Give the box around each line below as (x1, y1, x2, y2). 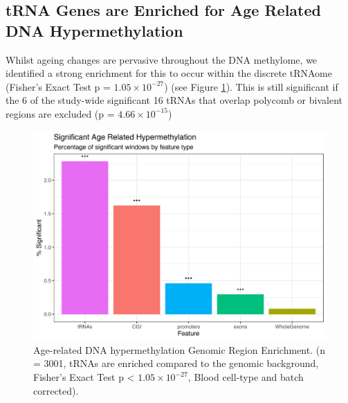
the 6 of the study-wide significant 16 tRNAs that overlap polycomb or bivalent (6, 93, 343, 107)
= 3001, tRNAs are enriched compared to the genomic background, (33, 356, 319, 370)
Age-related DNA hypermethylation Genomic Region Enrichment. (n (33, 342, 325, 357)
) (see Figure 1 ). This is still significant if (164, 79, 338, 93)
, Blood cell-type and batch (187, 370, 304, 384)
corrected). (33, 383, 79, 397)
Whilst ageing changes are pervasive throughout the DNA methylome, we (6, 52, 318, 66)
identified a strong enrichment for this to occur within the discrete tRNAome (6, 66, 332, 80)
